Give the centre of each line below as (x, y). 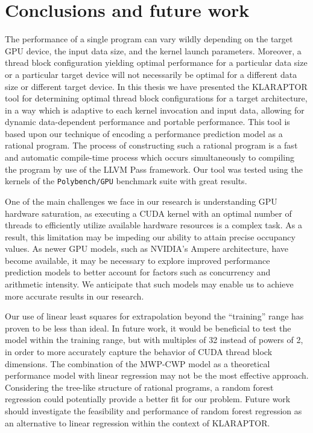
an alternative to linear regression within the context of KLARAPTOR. (138, 422)
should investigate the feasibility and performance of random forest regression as (153, 411)
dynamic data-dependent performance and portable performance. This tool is (147, 122)
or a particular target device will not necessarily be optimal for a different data (151, 74)
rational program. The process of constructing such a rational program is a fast (151, 145)
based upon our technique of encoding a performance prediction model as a (144, 133)
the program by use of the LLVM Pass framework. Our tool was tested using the (154, 169)
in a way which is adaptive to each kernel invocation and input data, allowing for (155, 110)
